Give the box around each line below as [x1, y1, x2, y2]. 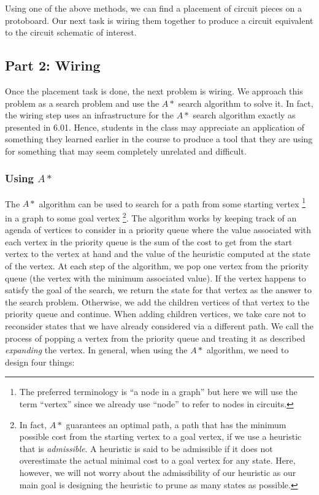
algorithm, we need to [207, 343, 289, 356]
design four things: [5, 355, 75, 368]
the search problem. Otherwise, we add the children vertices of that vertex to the [5, 295, 310, 308]
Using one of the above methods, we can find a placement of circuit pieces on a [5, 2, 302, 14]
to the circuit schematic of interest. [5, 26, 137, 39]
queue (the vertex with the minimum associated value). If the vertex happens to [5, 271, 306, 284]
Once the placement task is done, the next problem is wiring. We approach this [5, 84, 303, 97]
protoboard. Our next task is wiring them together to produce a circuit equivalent [5, 13, 313, 26]
